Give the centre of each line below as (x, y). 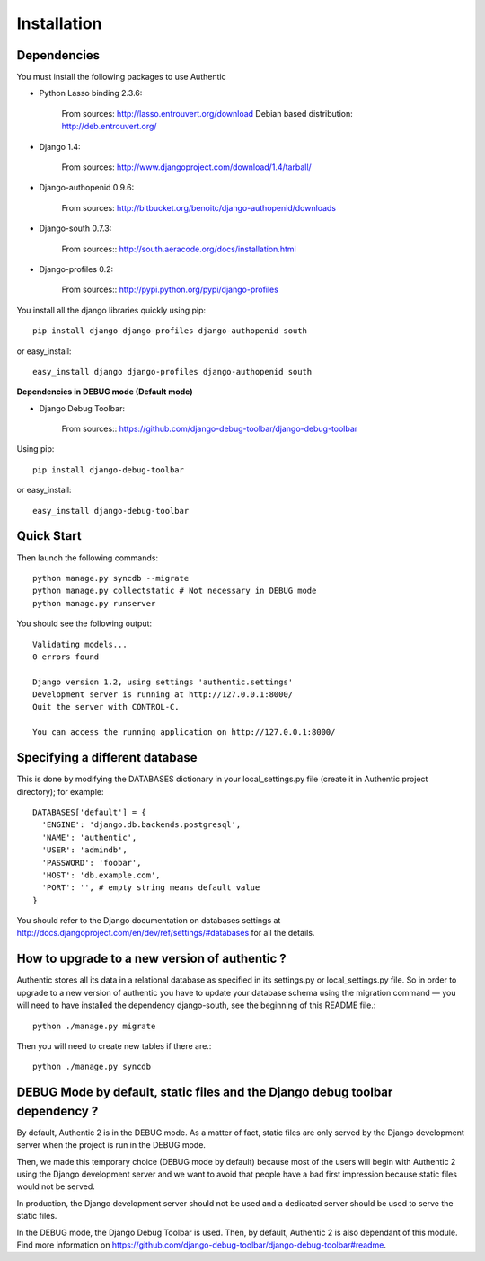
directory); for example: (60, 791)
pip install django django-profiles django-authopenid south (170, 331)
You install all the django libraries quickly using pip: (111, 310)
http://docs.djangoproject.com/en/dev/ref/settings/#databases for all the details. (166, 933)
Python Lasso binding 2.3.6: (91, 93)
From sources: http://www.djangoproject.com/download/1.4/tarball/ (186, 167)
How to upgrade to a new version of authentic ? (151, 959)
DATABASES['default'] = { (90, 812)
